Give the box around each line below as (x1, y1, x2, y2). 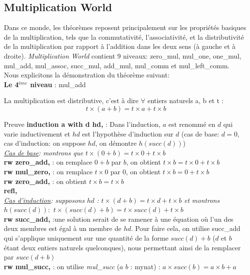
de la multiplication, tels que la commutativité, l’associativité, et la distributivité (4, 31, 244, 42)
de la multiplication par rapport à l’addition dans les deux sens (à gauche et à (4, 41, 236, 51)
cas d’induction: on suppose (4, 138, 86, 148)
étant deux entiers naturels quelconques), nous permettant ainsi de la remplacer (4, 242, 241, 252)
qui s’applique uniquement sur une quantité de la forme (4, 233, 169, 243)
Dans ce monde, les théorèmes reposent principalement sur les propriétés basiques (4, 22, 247, 32)
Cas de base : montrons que (4, 147, 83, 157)
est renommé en (168, 119, 216, 129)
